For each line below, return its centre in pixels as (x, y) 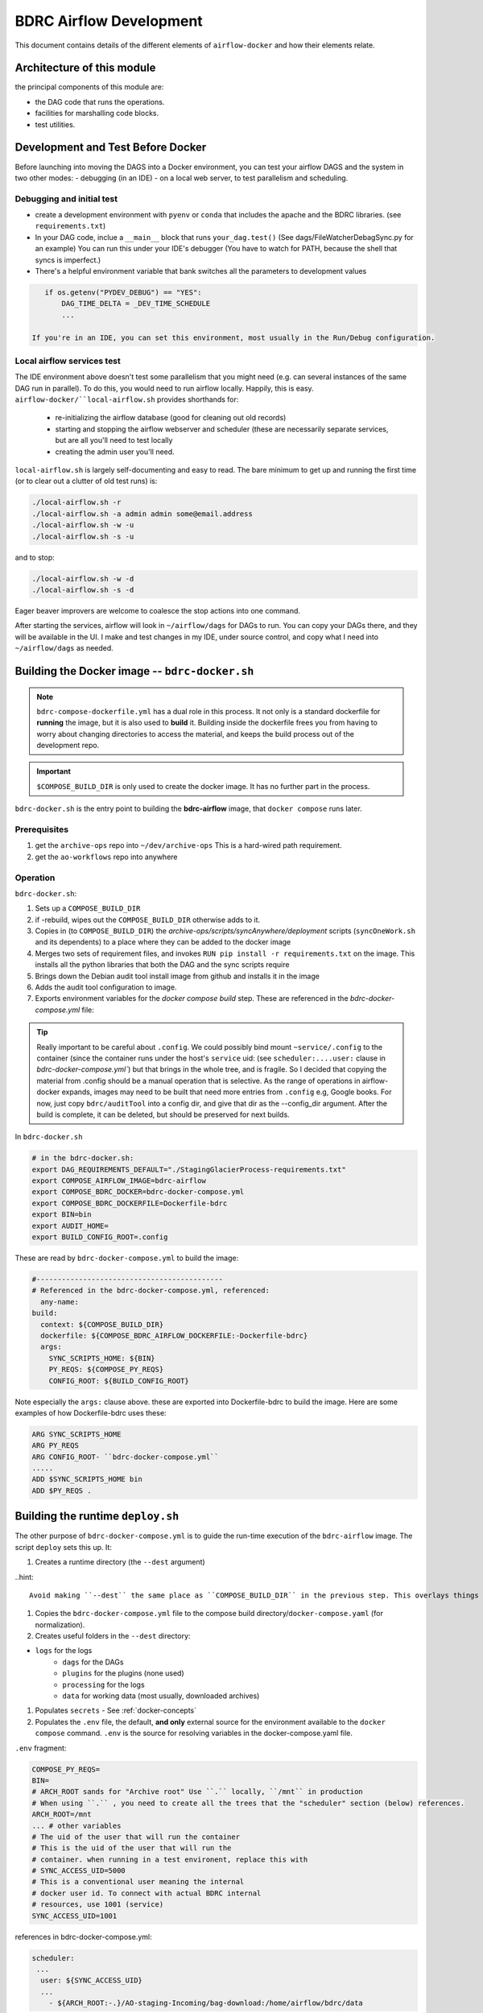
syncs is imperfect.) (68, 260)
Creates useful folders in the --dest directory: (113, 1636)
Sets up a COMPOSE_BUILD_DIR (88, 908)
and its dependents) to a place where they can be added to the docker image (163, 942)
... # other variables (76, 1825)
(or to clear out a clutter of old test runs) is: (86, 481)
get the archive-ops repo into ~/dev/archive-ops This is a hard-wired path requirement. (188, 845)
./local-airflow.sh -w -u (83, 525)
